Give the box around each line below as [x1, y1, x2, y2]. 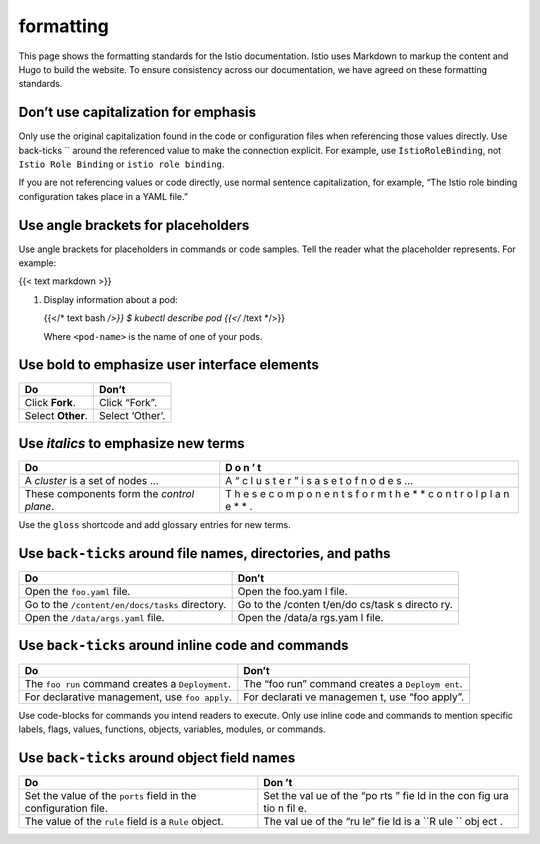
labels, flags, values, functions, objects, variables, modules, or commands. [18, 723, 326, 735]
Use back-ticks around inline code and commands [18, 637, 349, 654]
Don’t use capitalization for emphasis [18, 104, 257, 121]
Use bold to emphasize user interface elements [18, 356, 320, 374]
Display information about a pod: [43, 293, 179, 305]
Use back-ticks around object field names [18, 749, 296, 766]
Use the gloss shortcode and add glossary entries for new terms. [18, 519, 291, 531]
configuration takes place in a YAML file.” [18, 190, 189, 202]
